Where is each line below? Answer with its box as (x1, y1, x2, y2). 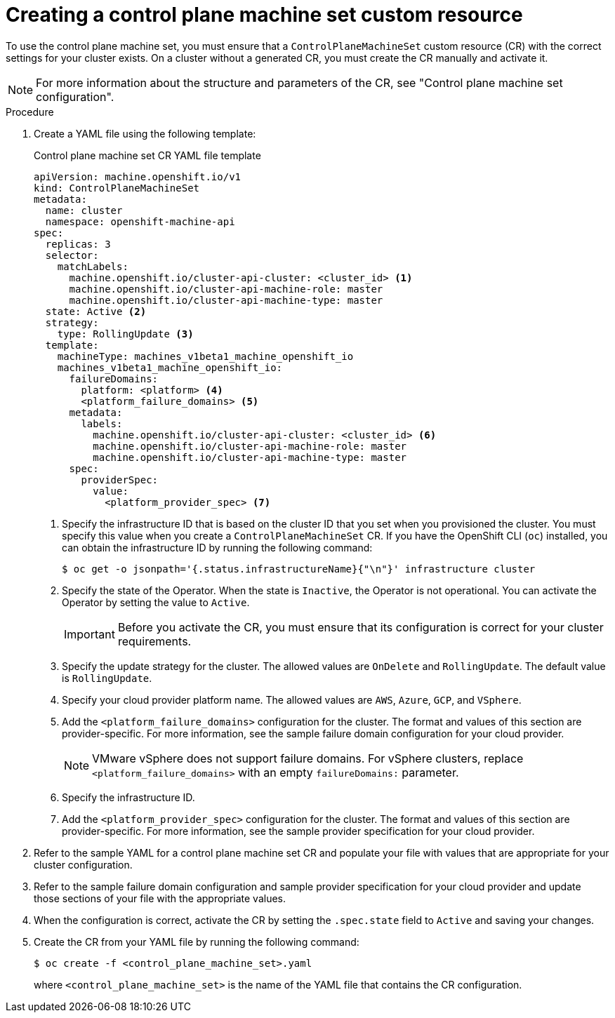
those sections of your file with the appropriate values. (34, 892, 286, 904)
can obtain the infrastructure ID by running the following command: (62, 541, 373, 554)
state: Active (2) (45, 305, 147, 317)
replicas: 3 (45, 238, 111, 250)
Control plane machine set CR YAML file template (34, 149, 261, 161)
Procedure (6, 105, 54, 118)
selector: (45, 249, 99, 261)
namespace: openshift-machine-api (45, 215, 235, 227)
